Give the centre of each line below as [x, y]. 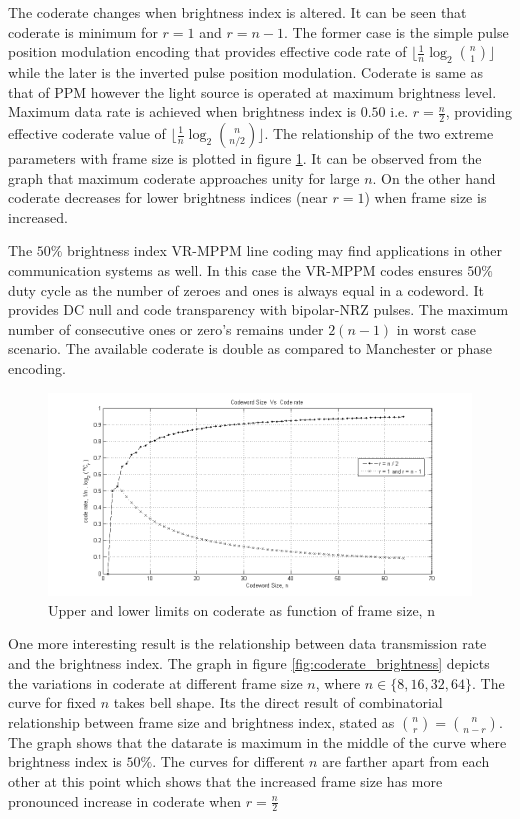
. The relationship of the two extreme [379, 133]
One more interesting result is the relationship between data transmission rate [247, 643]
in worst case [436, 328]
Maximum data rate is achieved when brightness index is [182, 111]
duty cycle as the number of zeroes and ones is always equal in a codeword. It [246, 289]
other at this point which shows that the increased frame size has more [225, 781]
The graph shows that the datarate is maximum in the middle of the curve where [257, 741]
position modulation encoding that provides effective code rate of [207, 51]
